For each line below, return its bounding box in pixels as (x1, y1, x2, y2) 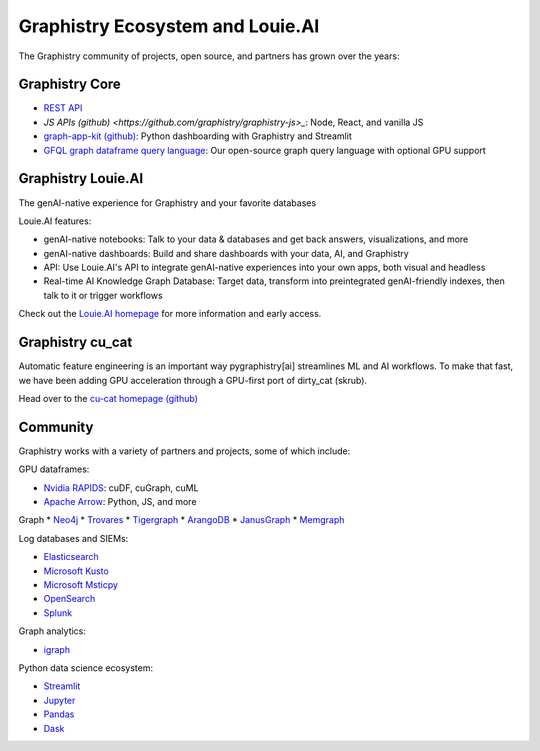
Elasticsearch (43, 551, 99, 563)
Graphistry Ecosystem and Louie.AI (18, 15, 320, 37)
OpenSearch (43, 593, 96, 605)
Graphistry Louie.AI (18, 170, 144, 187)
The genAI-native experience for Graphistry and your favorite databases (18, 196, 317, 209)
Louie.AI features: (18, 215, 92, 227)
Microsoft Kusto (43, 565, 109, 577)
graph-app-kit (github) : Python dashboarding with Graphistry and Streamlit (43, 130, 352, 142)
